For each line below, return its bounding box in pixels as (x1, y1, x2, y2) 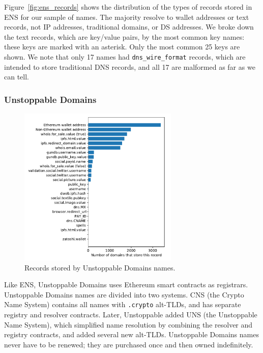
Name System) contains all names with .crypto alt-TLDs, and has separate (4, 299, 241, 310)
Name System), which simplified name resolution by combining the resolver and (4, 319, 253, 330)
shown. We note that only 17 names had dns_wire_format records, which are (4, 51, 246, 62)
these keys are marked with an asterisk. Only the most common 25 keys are (4, 41, 240, 52)
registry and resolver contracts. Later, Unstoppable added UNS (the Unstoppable (4, 309, 257, 320)
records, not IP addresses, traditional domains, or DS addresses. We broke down (4, 21, 254, 32)
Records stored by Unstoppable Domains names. (24, 262, 176, 273)
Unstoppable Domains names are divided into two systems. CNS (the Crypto (4, 289, 244, 300)
